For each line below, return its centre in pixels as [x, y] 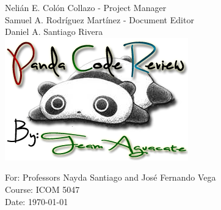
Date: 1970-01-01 [37, 201]
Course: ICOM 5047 [42, 189]
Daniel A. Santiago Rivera [54, 32]
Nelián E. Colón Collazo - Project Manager [86, 7]
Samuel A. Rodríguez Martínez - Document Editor [100, 19]
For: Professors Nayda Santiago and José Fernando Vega [111, 177]
